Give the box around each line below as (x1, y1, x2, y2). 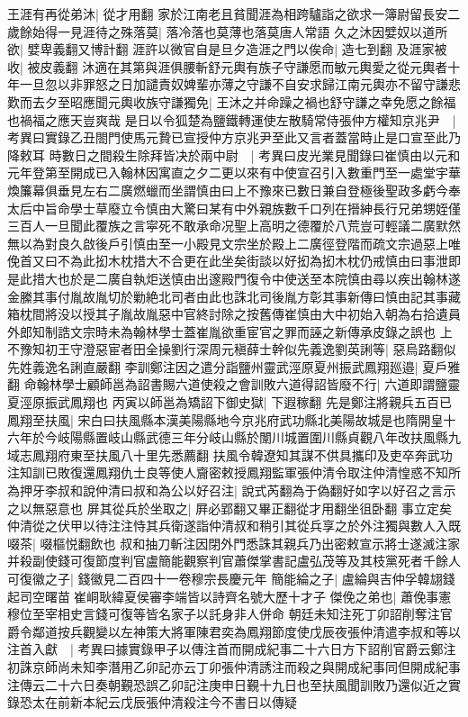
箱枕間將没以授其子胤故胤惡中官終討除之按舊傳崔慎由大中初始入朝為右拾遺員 (7, 304, 461, 323)
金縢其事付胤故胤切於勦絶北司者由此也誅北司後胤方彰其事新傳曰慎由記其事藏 (7, 286, 461, 305)
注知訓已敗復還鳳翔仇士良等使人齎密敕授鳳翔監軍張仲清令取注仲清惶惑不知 (7, 463, 448, 482)
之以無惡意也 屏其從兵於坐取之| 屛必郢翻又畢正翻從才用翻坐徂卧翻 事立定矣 (7, 498, 452, 517)
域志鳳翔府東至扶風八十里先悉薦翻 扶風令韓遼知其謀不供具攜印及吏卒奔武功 (7, 445, 453, 464)
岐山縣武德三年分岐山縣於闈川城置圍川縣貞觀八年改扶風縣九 (107, 428, 461, 447)
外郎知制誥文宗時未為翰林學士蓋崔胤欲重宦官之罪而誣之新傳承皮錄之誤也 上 (7, 322, 453, 340)
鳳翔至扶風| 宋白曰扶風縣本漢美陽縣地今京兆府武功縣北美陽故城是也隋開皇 (7, 410, 444, 429)
